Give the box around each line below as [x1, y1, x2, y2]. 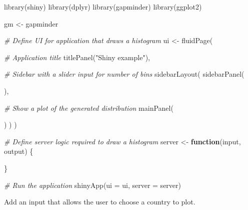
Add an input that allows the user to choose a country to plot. [4, 196, 195, 207]
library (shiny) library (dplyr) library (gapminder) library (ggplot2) [4, 2, 202, 12]
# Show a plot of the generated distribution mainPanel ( [4, 102, 173, 113]
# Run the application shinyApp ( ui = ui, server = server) [4, 179, 181, 190]
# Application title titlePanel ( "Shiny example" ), [4, 52, 150, 62]
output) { [4, 146, 33, 156]
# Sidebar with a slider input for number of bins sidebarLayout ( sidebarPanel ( [4, 69, 244, 79]
